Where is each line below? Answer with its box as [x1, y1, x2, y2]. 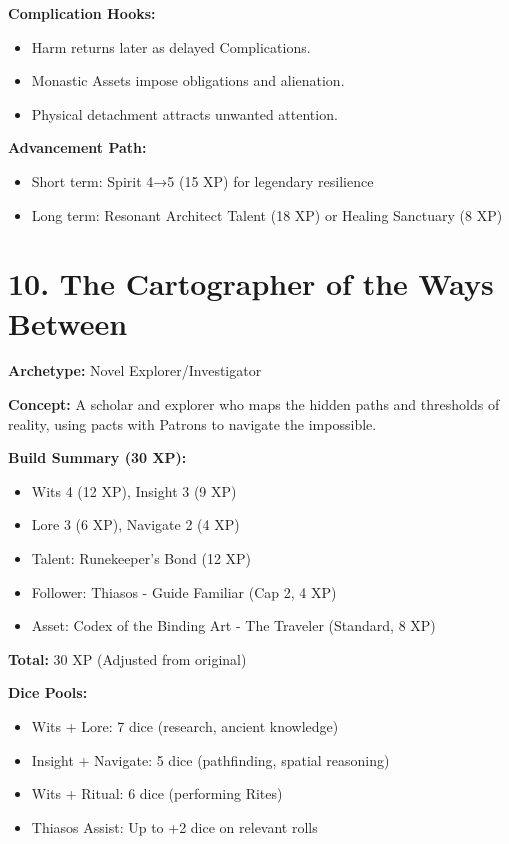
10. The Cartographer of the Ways [8, 263, 494, 304]
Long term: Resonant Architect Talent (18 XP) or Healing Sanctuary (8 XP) [31, 204, 503, 225]
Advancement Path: [8, 137, 147, 158]
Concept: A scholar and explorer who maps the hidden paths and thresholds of [8, 394, 500, 415]
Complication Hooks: [8, 3, 156, 23]
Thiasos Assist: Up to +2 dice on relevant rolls [31, 816, 318, 837]
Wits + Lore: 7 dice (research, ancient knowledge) [31, 716, 339, 736]
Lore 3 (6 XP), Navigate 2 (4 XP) [31, 514, 240, 535]
